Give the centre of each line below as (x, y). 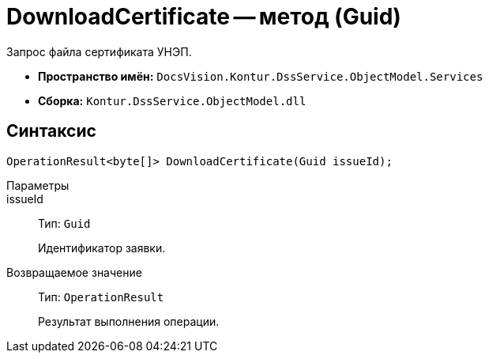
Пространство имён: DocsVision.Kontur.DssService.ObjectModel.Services (261, 76)
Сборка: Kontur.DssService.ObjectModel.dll (172, 100)
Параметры (38, 185)
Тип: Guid (64, 223)
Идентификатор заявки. (102, 248)
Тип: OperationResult (101, 297)
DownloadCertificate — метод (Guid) (204, 17)
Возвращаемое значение (74, 272)
